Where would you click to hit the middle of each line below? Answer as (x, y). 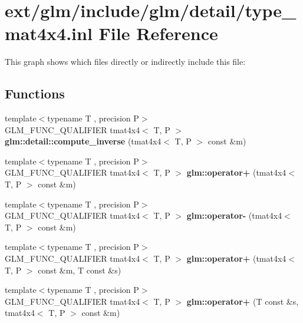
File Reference (158, 33)
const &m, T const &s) (80, 270)
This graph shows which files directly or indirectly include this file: (125, 62)
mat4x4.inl (49, 33)
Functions (35, 93)
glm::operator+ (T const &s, (243, 301)
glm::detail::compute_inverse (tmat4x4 (83, 141)
